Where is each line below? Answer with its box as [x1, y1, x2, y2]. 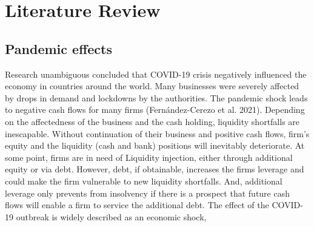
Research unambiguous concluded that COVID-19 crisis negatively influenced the [5, 67, 307, 80]
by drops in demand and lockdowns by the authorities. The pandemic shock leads [5, 91, 308, 104]
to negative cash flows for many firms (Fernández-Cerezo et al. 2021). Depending [5, 103, 305, 116]
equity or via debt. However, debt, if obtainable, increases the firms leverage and [5, 163, 304, 175]
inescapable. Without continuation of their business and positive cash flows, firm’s [5, 127, 310, 140]
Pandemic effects [5, 39, 112, 58]
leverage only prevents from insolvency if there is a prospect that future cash [5, 186, 290, 199]
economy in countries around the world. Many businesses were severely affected [5, 80, 299, 92]
